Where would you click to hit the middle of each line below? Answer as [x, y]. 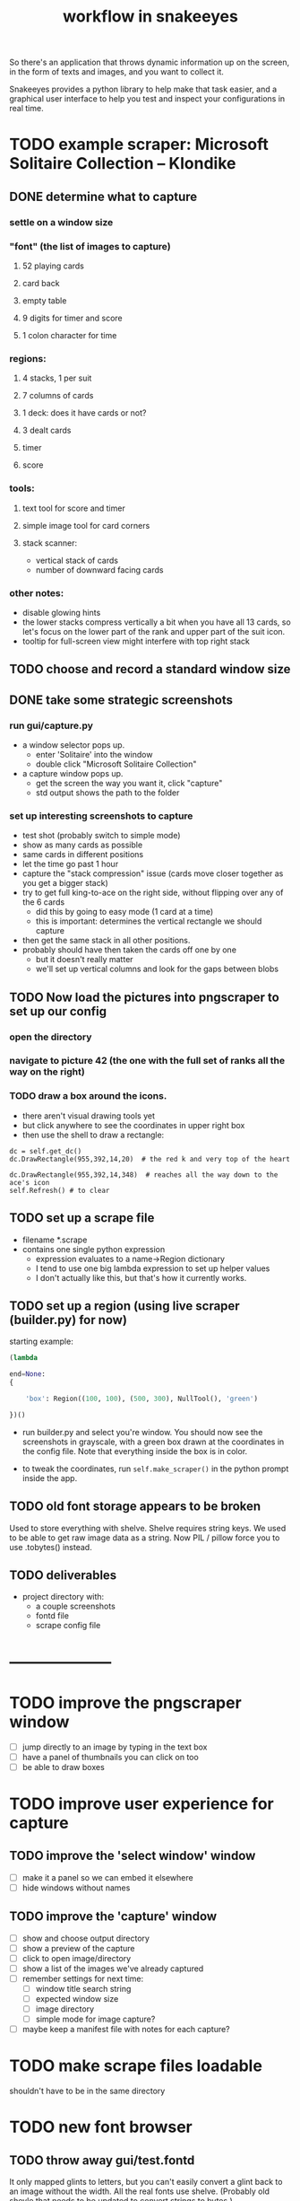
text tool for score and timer [73, 508]
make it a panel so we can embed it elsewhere [108, 1877]
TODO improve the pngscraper [125, 1702]
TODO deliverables [63, 1575]
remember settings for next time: [83, 1978]
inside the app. [50, 1478]
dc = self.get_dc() [46, 1151]
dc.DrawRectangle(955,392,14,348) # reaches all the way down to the [144, 1175]
